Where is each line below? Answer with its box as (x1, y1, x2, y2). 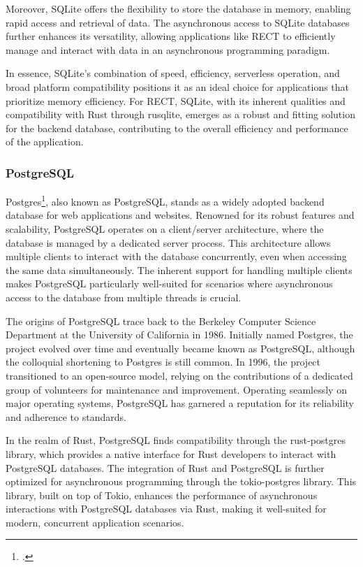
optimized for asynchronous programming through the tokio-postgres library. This (6, 474, 357, 489)
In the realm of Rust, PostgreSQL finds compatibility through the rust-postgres (6, 433, 346, 447)
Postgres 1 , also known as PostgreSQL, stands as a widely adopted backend (6, 192, 325, 208)
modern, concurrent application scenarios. (6, 515, 184, 529)
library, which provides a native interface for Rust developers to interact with (6, 446, 336, 461)
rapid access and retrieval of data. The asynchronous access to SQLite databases (6, 15, 350, 29)
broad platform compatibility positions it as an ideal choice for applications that (6, 79, 350, 94)
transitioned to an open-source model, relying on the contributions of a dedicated (6, 368, 353, 382)
